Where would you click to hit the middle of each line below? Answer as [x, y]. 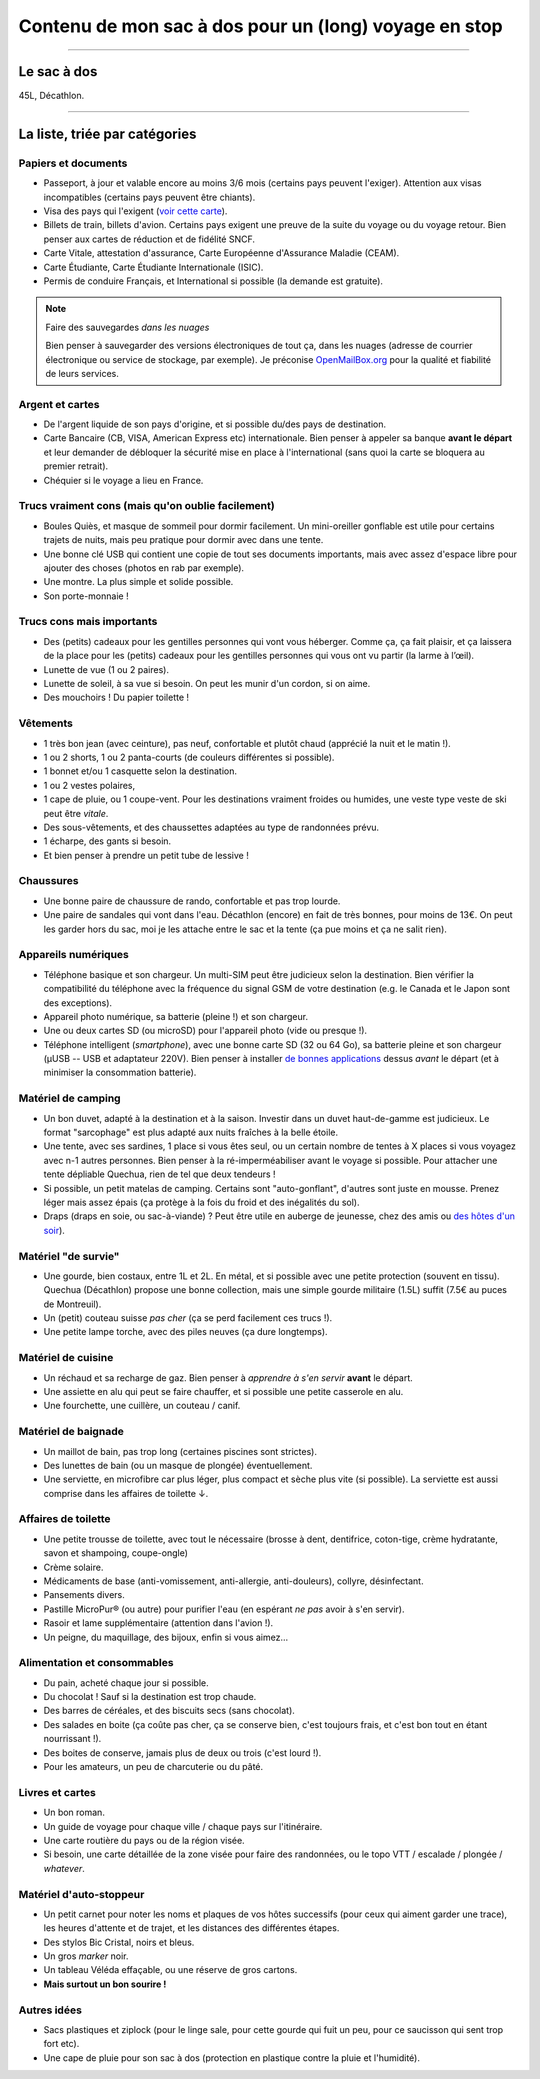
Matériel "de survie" [69, 1256]
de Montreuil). [72, 1304]
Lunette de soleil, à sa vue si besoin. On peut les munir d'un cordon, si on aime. [207, 684]
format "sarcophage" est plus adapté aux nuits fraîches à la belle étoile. [191, 1132]
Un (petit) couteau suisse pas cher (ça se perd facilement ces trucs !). [188, 1318]
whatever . [64, 1868]
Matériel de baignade [71, 1432]
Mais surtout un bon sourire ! [105, 1984]
